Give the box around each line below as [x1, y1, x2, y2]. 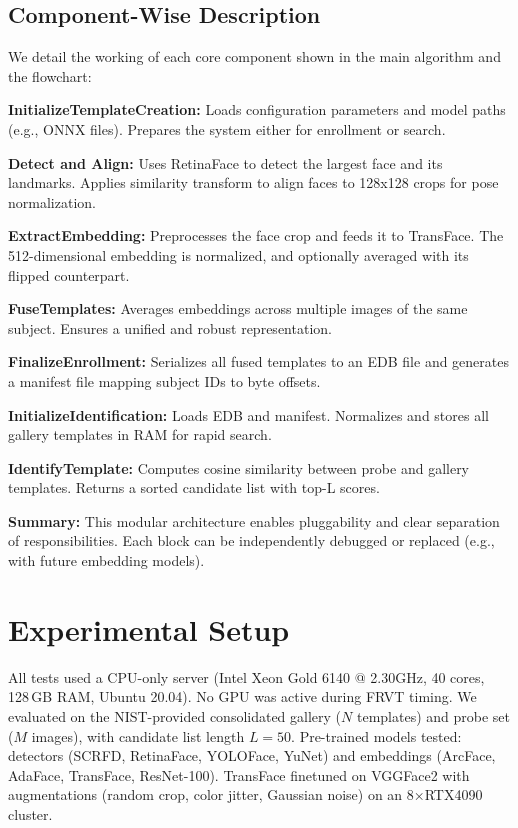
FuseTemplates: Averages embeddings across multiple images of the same [8, 298, 468, 319]
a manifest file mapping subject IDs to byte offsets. [8, 370, 321, 391]
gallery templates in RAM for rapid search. [8, 424, 272, 445]
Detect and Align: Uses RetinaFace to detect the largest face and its [8, 152, 443, 173]
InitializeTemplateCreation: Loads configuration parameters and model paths [8, 99, 506, 120]
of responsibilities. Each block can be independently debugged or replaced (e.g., [8, 530, 495, 551]
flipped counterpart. [8, 264, 130, 285]
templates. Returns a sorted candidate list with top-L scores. [8, 477, 380, 498]
